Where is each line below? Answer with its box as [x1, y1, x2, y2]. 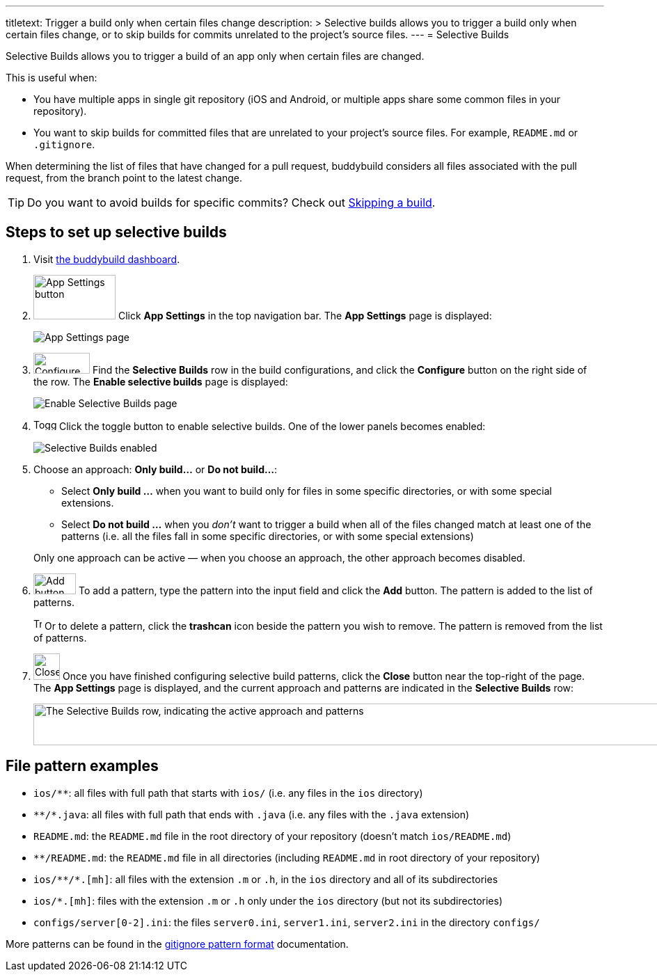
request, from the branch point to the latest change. [6, 172, 242, 184]
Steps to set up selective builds [6, 223, 227, 241]
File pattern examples [6, 757, 159, 775]
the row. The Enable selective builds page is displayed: [33, 375, 288, 388]
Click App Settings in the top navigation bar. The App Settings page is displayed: [118, 309, 492, 321]
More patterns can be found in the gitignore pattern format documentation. [6, 937, 349, 950]
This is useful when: [6, 72, 97, 84]
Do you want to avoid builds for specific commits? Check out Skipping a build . [27, 196, 436, 209]
